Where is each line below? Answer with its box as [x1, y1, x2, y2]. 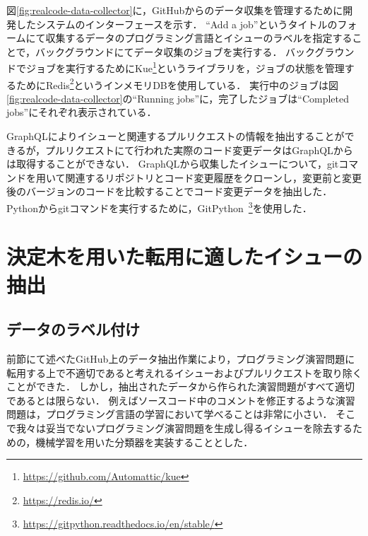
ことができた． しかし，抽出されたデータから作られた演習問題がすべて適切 [6, 379, 355, 394]
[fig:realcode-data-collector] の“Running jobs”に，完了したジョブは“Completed [6, 91, 350, 105]
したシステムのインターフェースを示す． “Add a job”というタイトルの [16, 16, 338, 31]
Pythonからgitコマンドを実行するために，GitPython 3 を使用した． [6, 199, 312, 215]
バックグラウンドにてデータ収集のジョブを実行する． [35, 44, 283, 59]
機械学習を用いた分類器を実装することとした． [35, 434, 254, 449]
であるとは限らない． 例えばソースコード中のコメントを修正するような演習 [6, 392, 355, 407]
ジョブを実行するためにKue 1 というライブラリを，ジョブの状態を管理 [25, 59, 345, 76]
